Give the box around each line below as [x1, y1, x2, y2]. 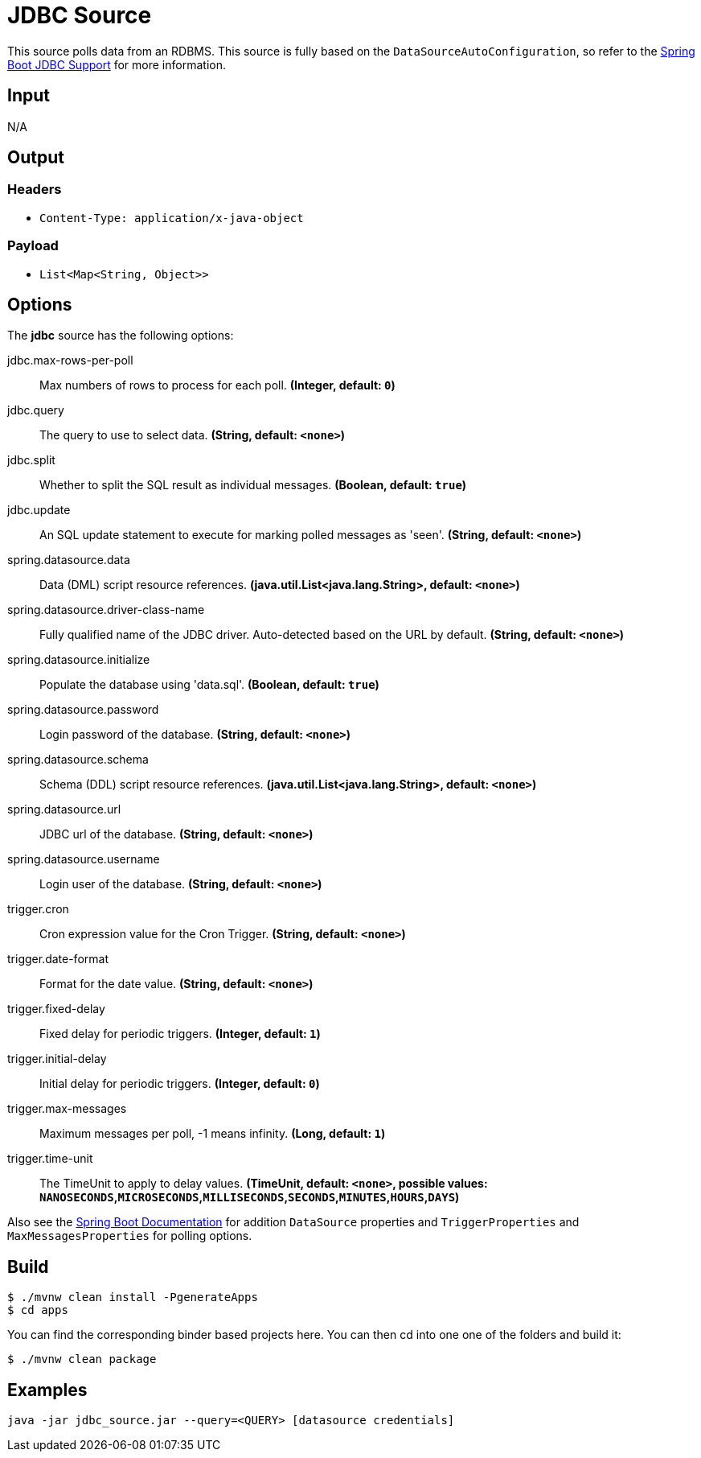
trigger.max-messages [7, 1102, 127, 1116]
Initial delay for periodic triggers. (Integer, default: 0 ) [39, 1077, 320, 1091]
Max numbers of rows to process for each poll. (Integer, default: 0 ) [39, 378, 396, 393]
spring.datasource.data [7, 553, 130, 567]
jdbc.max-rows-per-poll [7, 353, 133, 368]
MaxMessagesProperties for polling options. [7, 1229, 252, 1243]
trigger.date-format [7, 952, 109, 966]
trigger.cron [7, 902, 69, 916]
